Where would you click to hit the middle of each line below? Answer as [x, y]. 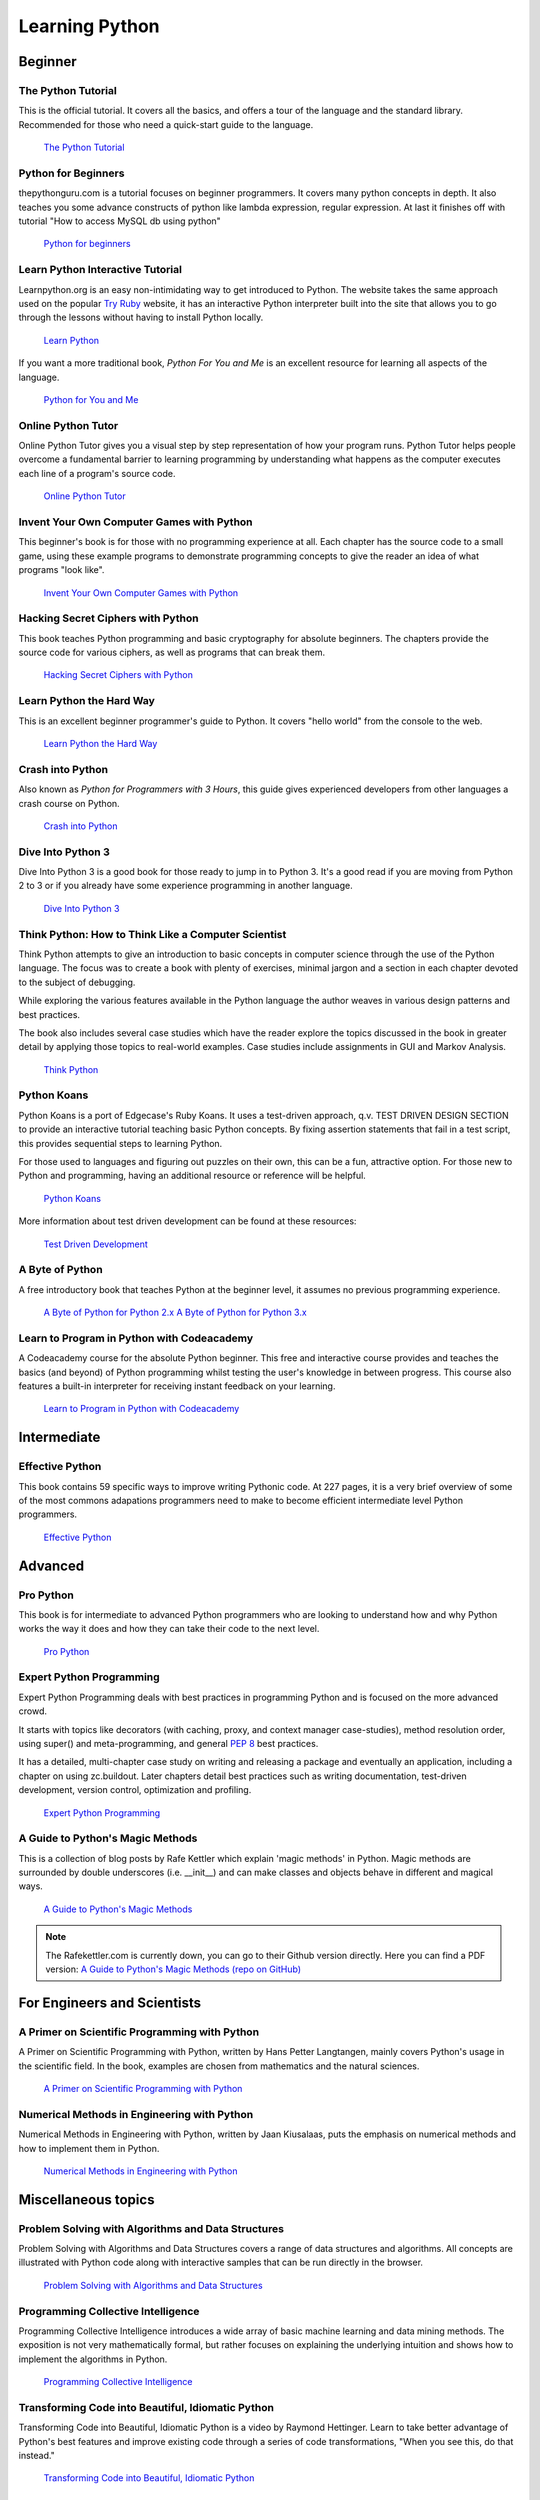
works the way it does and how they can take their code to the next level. [169, 1629]
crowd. [32, 1711]
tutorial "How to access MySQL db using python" [120, 221]
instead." [36, 2456]
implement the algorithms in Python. [93, 2359]
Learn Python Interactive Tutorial [100, 270]
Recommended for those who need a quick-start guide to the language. [166, 124]
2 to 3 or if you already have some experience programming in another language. [186, 886]
